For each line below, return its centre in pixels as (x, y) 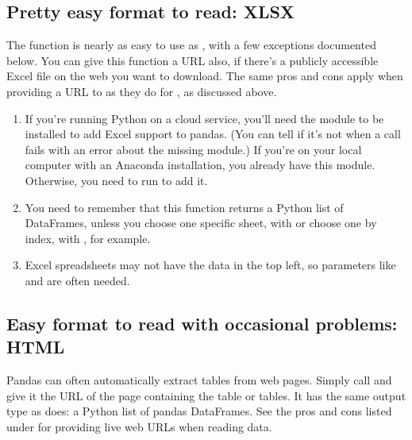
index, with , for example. (88, 238)
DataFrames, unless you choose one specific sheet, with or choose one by (201, 223)
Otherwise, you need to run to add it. (116, 180)
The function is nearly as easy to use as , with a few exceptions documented (191, 45)
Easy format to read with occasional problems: (202, 323)
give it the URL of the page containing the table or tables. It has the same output (206, 395)
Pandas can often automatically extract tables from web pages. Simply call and (199, 380)
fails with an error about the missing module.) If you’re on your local (193, 149)
